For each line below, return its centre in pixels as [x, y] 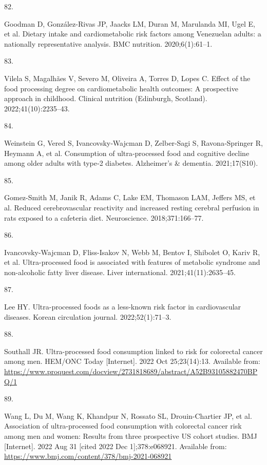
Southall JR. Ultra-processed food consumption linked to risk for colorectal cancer [133, 351]
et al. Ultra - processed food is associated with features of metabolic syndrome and [132, 262]
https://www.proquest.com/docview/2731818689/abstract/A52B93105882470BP [131, 371]
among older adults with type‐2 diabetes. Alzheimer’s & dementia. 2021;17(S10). [131, 163]
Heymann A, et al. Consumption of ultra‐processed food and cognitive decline [127, 153]
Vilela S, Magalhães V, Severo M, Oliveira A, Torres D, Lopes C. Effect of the [127, 78]
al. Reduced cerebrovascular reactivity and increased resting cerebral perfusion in [132, 207]
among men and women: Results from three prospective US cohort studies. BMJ [131, 436]
